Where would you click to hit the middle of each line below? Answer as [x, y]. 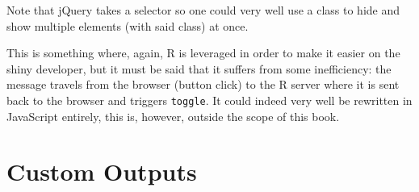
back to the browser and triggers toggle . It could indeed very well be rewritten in [209, 100]
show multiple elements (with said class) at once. [128, 25]
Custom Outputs [102, 171]
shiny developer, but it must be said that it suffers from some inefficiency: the [199, 68]
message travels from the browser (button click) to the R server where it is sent [203, 84]
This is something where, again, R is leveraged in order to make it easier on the [203, 53]
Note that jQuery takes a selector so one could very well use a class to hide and [203, 10]
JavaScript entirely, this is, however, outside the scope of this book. [173, 116]
